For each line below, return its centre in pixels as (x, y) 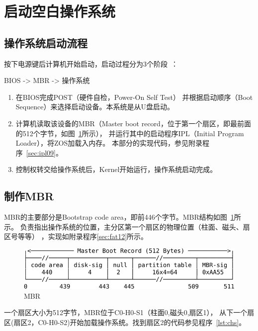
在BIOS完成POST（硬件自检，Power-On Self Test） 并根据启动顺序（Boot (134, 97)
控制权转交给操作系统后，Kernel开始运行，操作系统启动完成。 (116, 169)
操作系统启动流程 (46, 42)
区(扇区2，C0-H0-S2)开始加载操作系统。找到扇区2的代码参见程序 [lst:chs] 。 (125, 322)
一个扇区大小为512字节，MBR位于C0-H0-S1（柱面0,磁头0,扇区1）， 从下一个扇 (129, 312)
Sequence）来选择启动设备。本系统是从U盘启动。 (95, 107)
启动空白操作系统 (60, 11)
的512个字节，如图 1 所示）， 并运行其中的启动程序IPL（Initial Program (130, 133)
